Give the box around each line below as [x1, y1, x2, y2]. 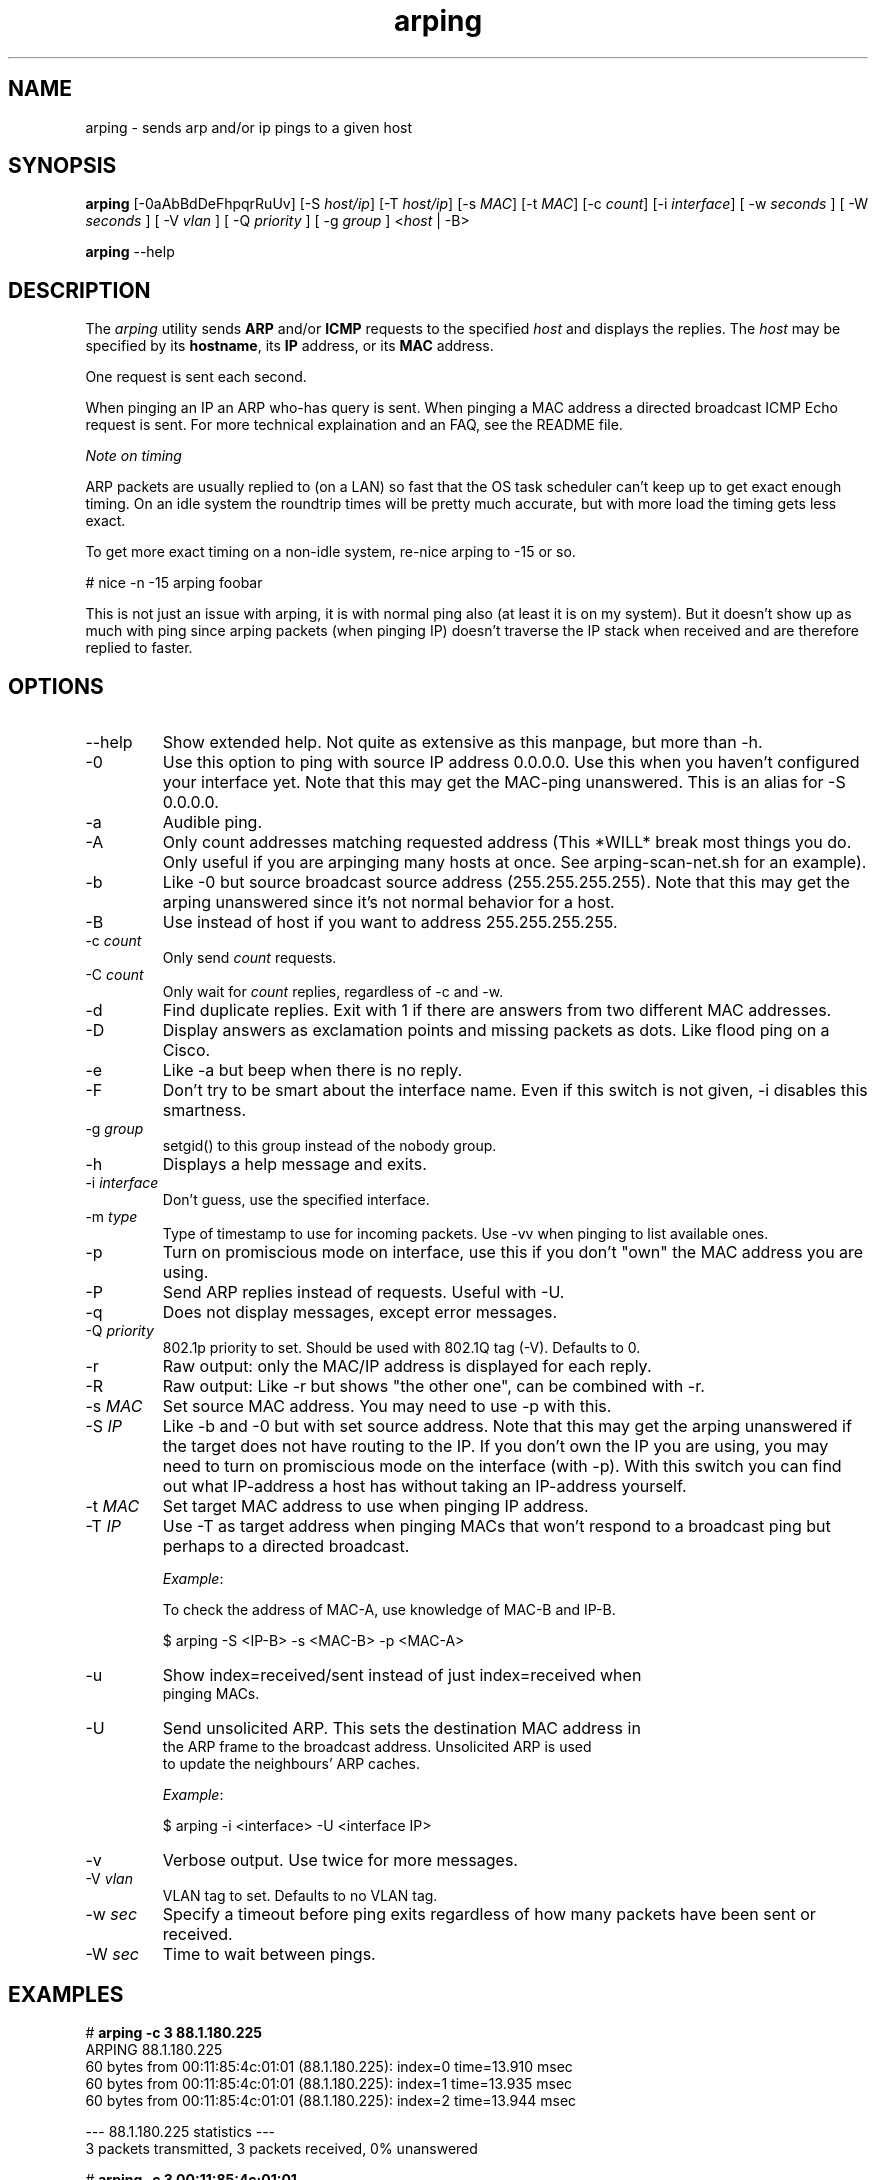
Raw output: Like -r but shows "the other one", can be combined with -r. [162, 1376, 705, 1397]
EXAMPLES [8, 1981, 124, 2007]
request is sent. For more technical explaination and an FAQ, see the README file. [85, 416, 623, 434]
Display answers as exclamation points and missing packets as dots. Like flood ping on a [162, 1020, 830, 1041]
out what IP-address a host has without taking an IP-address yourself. [162, 1476, 687, 1497]
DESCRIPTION [8, 277, 151, 303]
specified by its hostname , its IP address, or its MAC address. [85, 337, 494, 355]
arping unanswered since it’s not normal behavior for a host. [162, 892, 615, 913]
